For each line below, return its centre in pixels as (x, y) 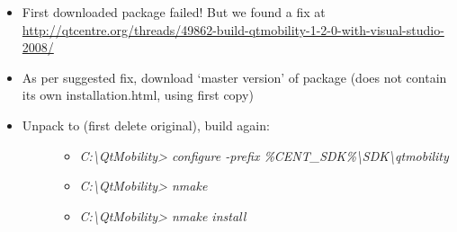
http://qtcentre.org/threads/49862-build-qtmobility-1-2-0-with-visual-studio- (233, 29)
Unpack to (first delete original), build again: (146, 125)
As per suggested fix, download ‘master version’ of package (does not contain (234, 77)
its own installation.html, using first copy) (138, 95)
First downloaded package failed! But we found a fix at (174, 12)
